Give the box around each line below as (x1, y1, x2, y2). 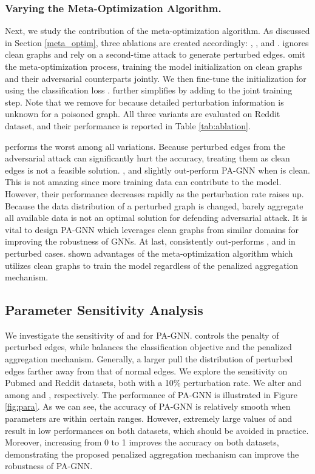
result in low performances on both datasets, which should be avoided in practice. (5, 424, 309, 436)
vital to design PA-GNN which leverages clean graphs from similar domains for (5, 223, 299, 235)
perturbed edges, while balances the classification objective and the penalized (5, 340, 292, 353)
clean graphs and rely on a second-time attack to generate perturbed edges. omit (5, 48, 305, 61)
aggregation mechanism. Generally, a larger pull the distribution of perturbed (5, 353, 293, 365)
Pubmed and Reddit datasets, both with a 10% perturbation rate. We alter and (5, 376, 302, 389)
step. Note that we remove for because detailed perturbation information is (5, 95, 284, 108)
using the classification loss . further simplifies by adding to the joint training (5, 84, 293, 96)
